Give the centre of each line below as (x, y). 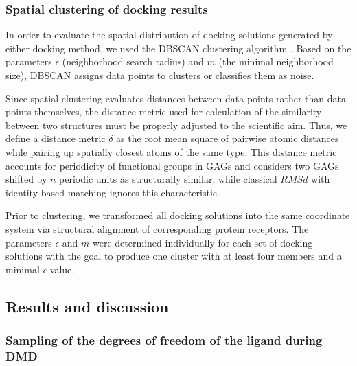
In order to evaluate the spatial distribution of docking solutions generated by (169, 35)
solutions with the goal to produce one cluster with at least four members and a (174, 256)
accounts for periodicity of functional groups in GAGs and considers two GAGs (172, 165)
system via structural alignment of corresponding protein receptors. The (157, 228)
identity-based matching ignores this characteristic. (113, 192)
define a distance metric (56, 138)
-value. (61, 269)
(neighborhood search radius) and (133, 61)
